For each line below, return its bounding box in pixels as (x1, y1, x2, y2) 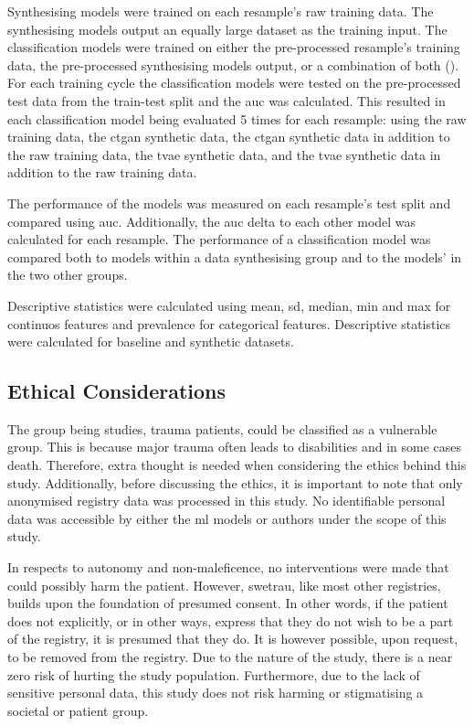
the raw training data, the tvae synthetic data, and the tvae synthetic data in (7, 144, 441, 164)
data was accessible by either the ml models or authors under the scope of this (7, 508, 447, 528)
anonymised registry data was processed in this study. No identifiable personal (7, 491, 446, 510)
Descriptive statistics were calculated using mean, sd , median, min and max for (7, 295, 451, 315)
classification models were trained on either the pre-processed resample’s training (7, 37, 460, 57)
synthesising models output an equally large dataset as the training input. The (7, 19, 448, 38)
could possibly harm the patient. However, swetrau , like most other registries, (7, 575, 441, 594)
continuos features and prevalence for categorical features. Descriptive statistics (7, 314, 451, 333)
